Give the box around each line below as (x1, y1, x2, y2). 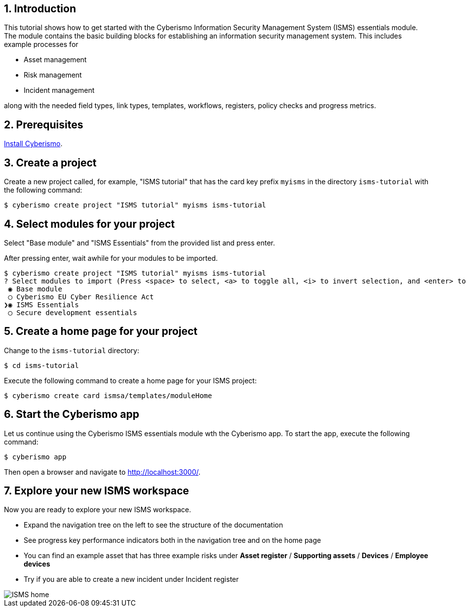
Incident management (24, 86, 95, 95)
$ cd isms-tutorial (4, 361, 79, 369)
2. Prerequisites (4, 118, 83, 131)
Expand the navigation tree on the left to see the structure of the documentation (24, 521, 283, 530)
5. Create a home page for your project (4, 325, 197, 338)
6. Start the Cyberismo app (4, 408, 139, 421)
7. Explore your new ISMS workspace (4, 485, 189, 497)
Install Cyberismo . (4, 139, 63, 148)
